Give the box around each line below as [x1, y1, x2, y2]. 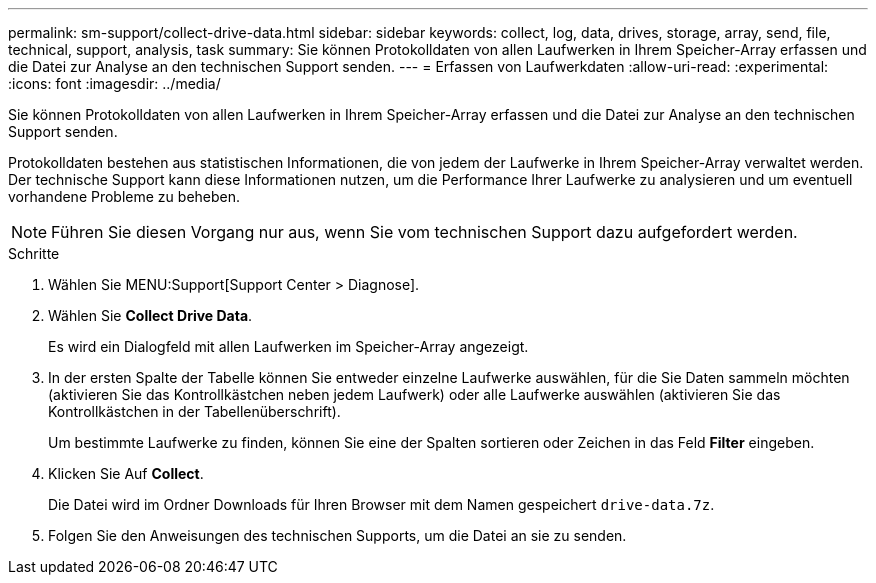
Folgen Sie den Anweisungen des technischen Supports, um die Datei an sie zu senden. [48, 527, 627, 544]
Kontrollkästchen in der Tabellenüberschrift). [48, 403, 341, 420]
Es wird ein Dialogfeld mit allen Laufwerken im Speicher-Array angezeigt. [48, 338, 529, 355]
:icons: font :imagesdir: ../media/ [8, 75, 221, 92]
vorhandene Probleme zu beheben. [8, 188, 241, 205]
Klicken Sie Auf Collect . [48, 465, 204, 482]
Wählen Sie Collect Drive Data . [48, 307, 253, 324]
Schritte [8, 245, 60, 262]
